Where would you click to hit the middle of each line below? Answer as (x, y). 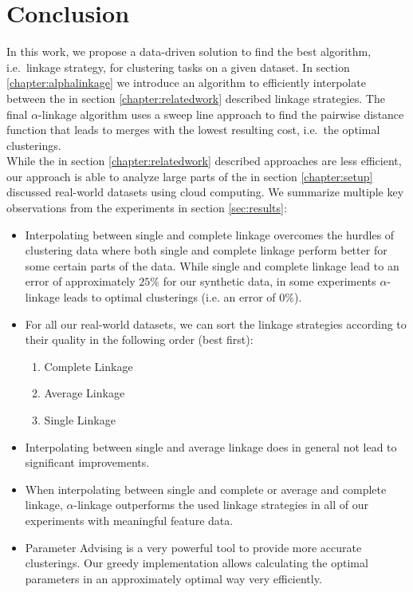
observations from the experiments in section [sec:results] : (147, 208)
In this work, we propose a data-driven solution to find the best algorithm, (189, 51)
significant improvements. (87, 462)
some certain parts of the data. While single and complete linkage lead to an (212, 265)
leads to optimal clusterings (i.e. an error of (169, 297)
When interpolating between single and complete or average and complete (206, 489)
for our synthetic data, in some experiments (269, 281)
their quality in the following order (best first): (139, 339)
